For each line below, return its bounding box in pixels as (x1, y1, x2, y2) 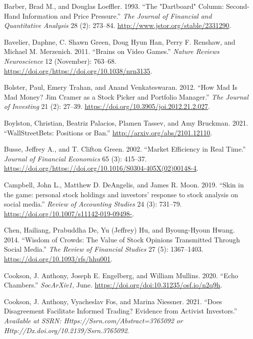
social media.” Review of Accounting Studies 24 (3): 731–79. (4, 199, 182, 209)
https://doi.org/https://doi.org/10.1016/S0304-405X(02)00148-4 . (4, 163, 199, 173)
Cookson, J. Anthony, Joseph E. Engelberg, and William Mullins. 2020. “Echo (4, 270, 238, 280)
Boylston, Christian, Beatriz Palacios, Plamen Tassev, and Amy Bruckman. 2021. (4, 117, 248, 128)
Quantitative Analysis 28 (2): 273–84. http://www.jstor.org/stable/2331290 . (4, 20, 231, 30)
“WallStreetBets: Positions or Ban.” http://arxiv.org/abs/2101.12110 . (4, 127, 212, 137)
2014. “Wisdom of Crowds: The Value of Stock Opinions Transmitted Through (4, 234, 240, 244)
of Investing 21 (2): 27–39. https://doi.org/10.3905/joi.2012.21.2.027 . (4, 101, 210, 111)
